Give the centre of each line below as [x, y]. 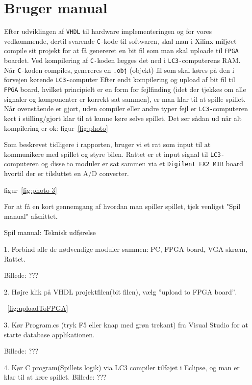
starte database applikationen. [49, 334]
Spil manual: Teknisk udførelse [50, 232]
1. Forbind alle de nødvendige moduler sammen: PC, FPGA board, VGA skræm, [126, 249]
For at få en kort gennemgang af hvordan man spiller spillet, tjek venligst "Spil [122, 206]
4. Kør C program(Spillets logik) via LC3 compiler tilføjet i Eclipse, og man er [122, 367]
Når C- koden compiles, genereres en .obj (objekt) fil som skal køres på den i [119, 70]
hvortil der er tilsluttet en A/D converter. [66, 173]
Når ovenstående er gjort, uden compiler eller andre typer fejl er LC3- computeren [126, 108]
